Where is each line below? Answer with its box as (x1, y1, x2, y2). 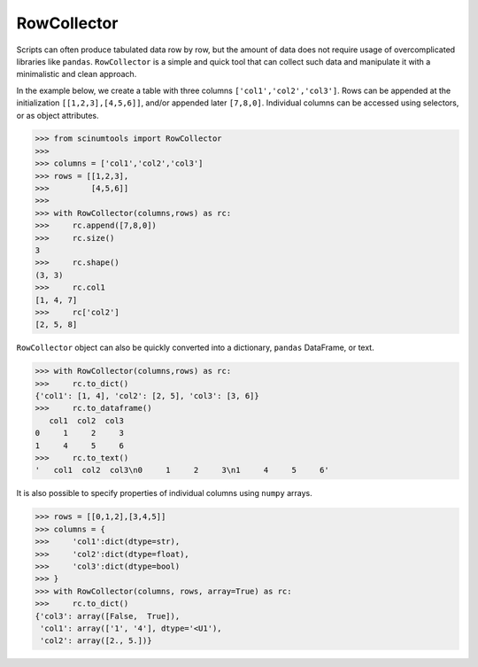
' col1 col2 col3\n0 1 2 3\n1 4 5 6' (35, 465, 329, 476)
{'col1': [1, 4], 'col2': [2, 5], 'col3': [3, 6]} (35, 391, 260, 401)
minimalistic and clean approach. (16, 69, 137, 80)
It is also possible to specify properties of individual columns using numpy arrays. (16, 488, 313, 499)
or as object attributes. (16, 110, 99, 120)
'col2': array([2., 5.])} (40, 636, 152, 646)
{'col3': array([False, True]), (35, 611, 181, 621)
